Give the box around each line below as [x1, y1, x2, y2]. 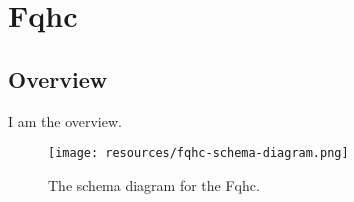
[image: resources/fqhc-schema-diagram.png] [48, 146, 349, 161]
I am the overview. [8, 110, 122, 131]
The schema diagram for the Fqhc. [48, 174, 260, 195]
